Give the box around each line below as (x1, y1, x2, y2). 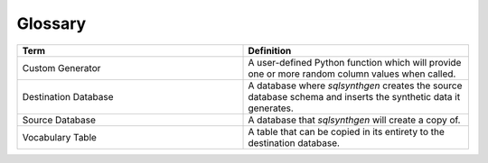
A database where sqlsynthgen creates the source (248, 79, 463, 92)
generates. (248, 102, 294, 114)
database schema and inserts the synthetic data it (248, 90, 461, 103)
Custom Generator (22, 61, 101, 74)
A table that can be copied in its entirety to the (248, 125, 445, 138)
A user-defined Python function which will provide (248, 56, 462, 68)
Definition (248, 44, 292, 57)
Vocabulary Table (22, 131, 97, 143)
